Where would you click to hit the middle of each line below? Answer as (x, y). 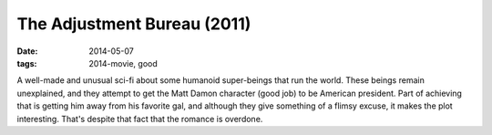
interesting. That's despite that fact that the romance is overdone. (140, 119)
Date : (27, 51)
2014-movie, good (123, 63)
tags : (27, 63)
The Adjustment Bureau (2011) (134, 24)
